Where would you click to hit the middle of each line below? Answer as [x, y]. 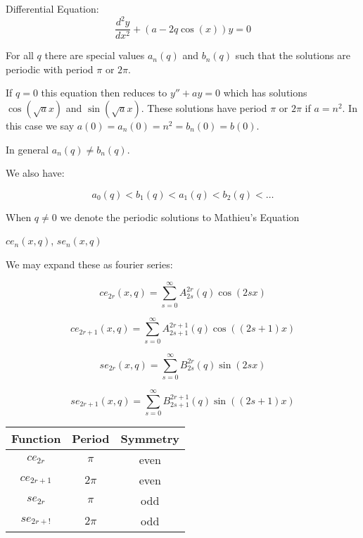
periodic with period [50, 69]
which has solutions [265, 93]
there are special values [95, 55]
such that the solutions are [293, 55]
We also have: [35, 173]
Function [36, 438]
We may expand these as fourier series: [89, 264]
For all [20, 55]
